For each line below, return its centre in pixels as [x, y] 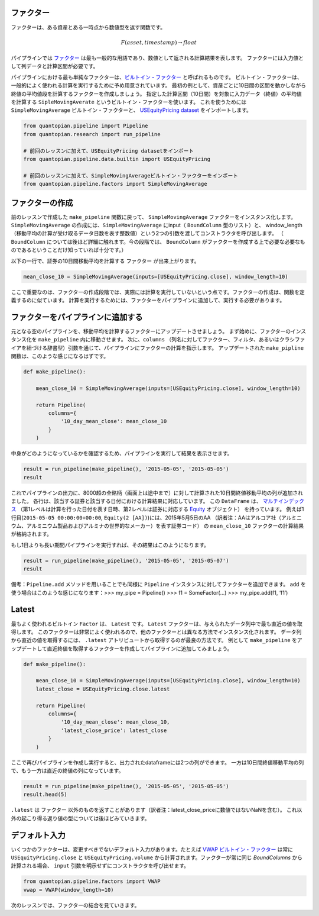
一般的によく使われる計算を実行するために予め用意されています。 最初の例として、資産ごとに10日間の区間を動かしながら [159, 85]
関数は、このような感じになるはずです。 [60, 356]
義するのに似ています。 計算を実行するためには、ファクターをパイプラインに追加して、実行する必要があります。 [148, 300]
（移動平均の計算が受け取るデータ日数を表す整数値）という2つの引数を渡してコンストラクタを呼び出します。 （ [147, 233]
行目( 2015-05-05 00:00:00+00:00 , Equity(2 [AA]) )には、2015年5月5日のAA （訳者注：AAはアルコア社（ [146, 517]
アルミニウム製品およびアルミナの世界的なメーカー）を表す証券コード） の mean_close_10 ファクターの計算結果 [165, 526]
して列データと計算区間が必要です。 [55, 66]
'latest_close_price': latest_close [114, 730]
